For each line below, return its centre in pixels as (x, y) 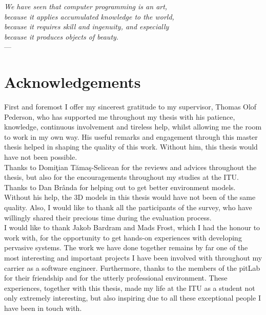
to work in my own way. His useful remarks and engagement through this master (131, 136)
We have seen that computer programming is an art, (86, 6)
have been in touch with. (43, 308)
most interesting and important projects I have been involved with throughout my (133, 257)
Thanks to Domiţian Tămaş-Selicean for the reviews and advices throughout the (130, 167)
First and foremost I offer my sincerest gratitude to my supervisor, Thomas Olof (130, 107)
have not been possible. (41, 157)
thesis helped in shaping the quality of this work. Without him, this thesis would (131, 147)
